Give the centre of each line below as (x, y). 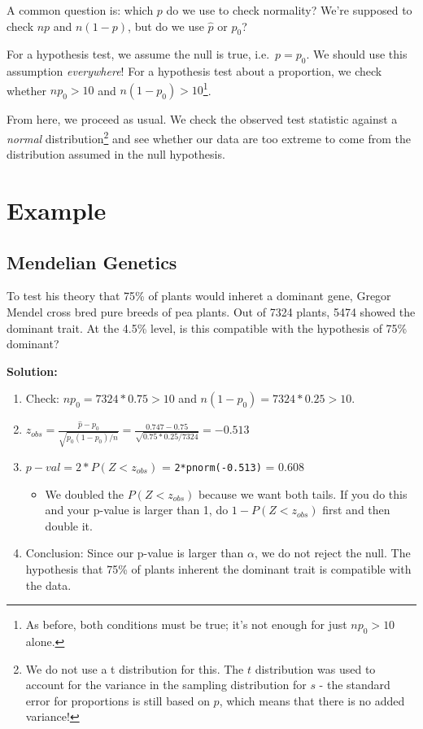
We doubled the (85, 493)
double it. (69, 525)
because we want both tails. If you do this (303, 493)
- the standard (355, 685)
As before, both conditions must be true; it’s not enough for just (186, 624)
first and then (356, 510)
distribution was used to (315, 668)
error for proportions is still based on (118, 700)
